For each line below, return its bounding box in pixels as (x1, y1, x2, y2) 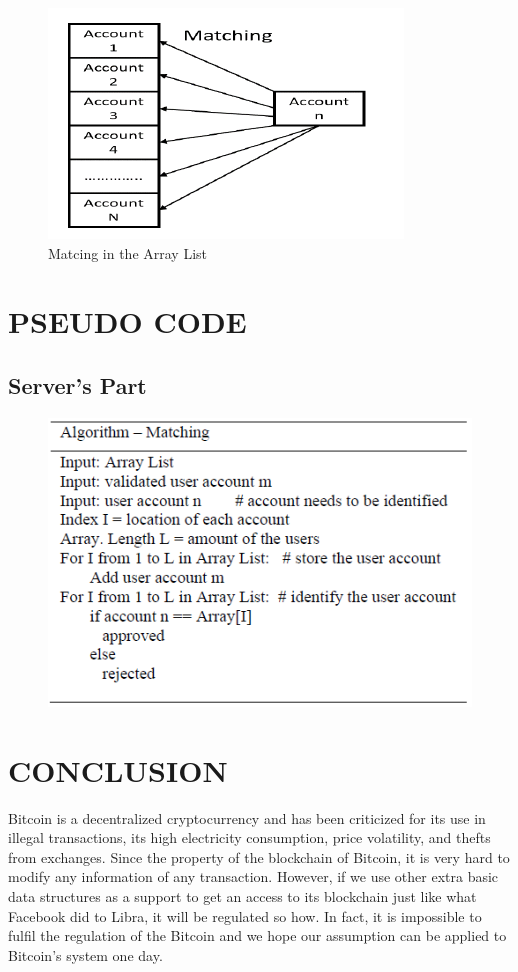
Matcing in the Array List (48, 242, 208, 263)
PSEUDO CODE (8, 301, 247, 342)
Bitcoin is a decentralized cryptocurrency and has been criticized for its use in (8, 807, 486, 828)
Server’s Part (8, 369, 147, 400)
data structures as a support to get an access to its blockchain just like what (8, 885, 477, 906)
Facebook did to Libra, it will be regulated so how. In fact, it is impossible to (8, 905, 482, 926)
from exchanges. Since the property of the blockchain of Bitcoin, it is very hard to (8, 846, 510, 867)
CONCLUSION (8, 749, 228, 790)
